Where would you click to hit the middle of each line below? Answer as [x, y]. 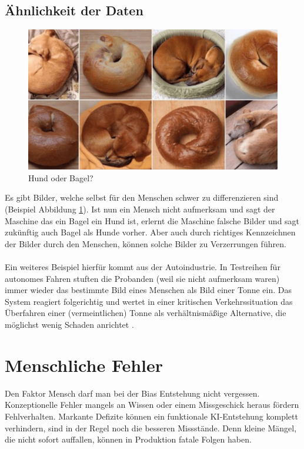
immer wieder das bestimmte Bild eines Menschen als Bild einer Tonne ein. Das [148, 290]
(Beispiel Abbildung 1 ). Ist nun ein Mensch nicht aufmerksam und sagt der [140, 209]
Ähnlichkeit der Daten [74, 10]
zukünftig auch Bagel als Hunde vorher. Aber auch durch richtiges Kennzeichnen [150, 232]
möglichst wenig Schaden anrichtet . [69, 324]
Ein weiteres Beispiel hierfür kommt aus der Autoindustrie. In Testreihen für [143, 267]
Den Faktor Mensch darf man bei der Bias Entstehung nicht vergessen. [132, 393]
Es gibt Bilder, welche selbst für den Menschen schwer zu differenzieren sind [142, 197]
